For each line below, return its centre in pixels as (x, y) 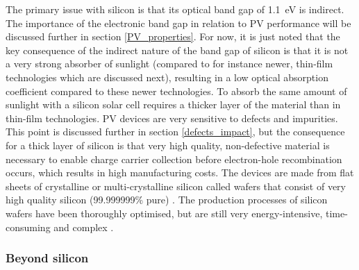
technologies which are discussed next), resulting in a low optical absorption (167, 77)
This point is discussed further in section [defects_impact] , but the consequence (175, 132)
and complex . (84, 227)
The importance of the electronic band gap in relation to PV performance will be (178, 23)
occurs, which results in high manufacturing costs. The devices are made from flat (180, 172)
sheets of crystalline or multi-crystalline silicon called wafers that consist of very (176, 186)
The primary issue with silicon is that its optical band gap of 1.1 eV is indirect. (175, 9)
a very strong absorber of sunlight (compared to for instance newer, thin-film (169, 64)
